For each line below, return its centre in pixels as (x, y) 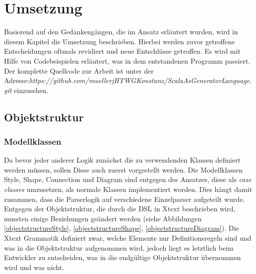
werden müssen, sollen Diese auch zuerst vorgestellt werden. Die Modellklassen (124, 169)
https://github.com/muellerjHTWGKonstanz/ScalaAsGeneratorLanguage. (140, 80)
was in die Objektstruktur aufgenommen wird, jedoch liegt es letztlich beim (119, 247)
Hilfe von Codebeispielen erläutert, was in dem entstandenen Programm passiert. (127, 60)
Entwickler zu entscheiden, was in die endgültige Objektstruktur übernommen (123, 257)
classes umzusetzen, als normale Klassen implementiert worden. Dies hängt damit (128, 189)
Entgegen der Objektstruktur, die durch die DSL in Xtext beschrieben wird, (120, 209)
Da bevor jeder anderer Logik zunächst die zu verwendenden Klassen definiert (122, 160)
